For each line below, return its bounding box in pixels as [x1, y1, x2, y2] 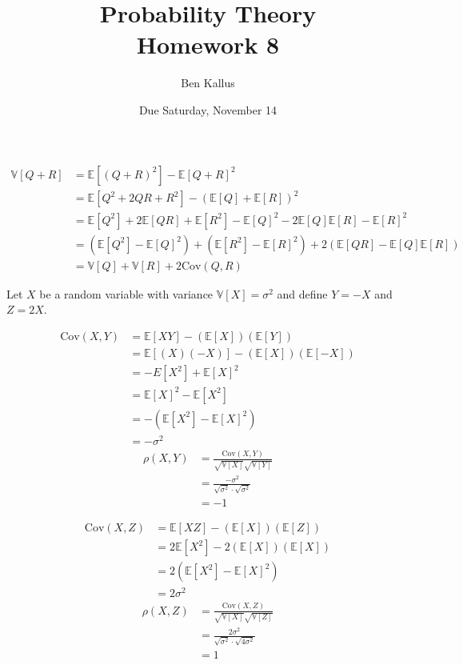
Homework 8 [136, 28, 280, 61]
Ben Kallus [181, 74, 235, 91]
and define [277, 285, 328, 302]
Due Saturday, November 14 [138, 101, 277, 118]
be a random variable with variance [39, 285, 214, 302]
